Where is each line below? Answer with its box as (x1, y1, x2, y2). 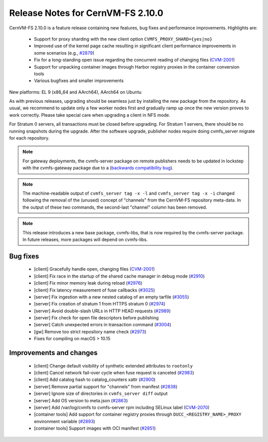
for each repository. (9, 135, 50, 141)
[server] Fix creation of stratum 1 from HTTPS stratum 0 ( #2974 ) (34, 301, 166, 307)
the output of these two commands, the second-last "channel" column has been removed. (22, 204, 207, 210)
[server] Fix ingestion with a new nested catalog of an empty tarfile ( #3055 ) (34, 294, 190, 300)
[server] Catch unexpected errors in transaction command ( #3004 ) (34, 322, 171, 328)
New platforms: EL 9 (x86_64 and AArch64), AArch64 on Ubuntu (9, 89, 141, 95)
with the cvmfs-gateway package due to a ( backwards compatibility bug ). (22, 165, 174, 171)
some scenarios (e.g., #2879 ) (34, 50, 94, 56)
